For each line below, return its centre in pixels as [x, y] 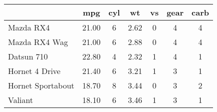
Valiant [21, 100]
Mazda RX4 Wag [38, 42]
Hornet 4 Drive [34, 71]
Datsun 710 [28, 56]
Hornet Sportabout [41, 85]
